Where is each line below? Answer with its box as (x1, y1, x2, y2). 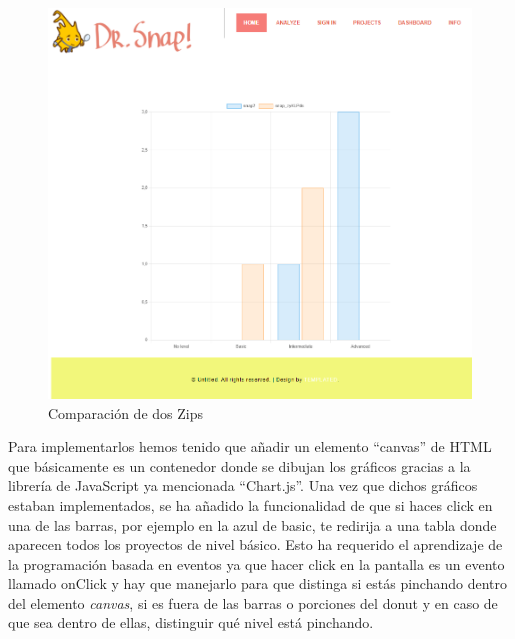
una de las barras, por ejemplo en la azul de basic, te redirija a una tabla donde (8, 514, 497, 535)
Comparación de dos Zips (48, 402, 203, 423)
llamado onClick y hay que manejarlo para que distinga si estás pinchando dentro (8, 573, 507, 594)
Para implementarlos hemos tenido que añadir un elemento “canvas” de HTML (8, 436, 492, 457)
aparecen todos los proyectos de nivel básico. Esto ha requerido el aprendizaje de (8, 534, 503, 555)
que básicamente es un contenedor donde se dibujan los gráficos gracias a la (8, 455, 471, 476)
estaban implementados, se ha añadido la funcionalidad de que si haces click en (8, 494, 493, 515)
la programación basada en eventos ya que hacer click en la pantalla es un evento (8, 553, 505, 574)
